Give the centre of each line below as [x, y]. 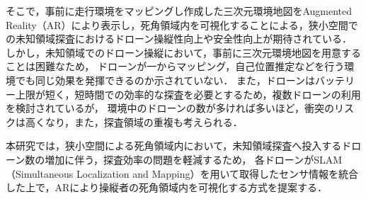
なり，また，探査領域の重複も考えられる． [144, 121]
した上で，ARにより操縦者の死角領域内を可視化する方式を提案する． [166, 187]
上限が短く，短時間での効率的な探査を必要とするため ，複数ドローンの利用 [188, 94]
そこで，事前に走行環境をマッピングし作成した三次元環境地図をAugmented [179, 11]
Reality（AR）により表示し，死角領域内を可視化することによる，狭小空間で [182, 24]
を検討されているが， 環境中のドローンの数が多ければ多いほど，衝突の [170, 108]
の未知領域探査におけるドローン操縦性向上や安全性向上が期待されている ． [179, 39]
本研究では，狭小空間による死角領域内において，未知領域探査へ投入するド [179, 146]
